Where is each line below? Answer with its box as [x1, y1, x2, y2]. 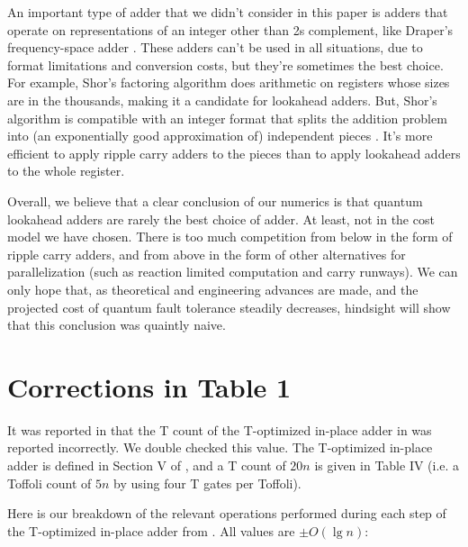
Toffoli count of [7, 473, 92, 492]
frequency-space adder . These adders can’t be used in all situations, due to [7, 38, 423, 57]
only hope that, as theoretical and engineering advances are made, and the [7, 279, 418, 298]
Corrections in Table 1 [7, 368, 292, 405]
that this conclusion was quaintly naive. [7, 315, 226, 334]
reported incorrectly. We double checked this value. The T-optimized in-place [7, 438, 433, 457]
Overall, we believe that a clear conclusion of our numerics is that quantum [7, 191, 423, 210]
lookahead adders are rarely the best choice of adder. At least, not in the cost [7, 209, 435, 228]
